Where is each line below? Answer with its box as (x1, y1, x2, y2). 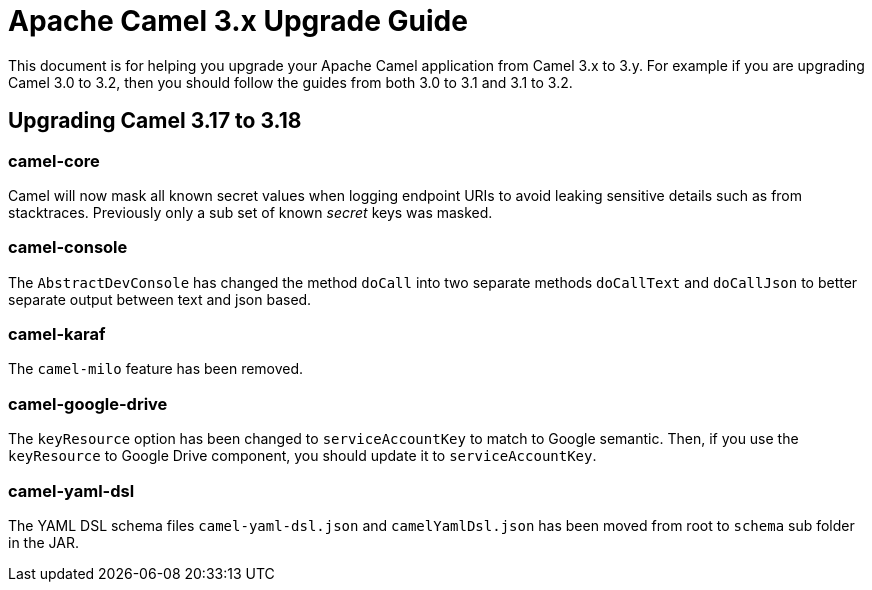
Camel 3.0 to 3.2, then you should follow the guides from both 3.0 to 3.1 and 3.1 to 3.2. (8, 73, 573, 91)
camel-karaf (8, 324, 106, 345)
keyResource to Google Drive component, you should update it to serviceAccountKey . (8, 447, 597, 465)
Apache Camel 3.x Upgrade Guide (8, 4, 468, 38)
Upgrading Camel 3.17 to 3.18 (8, 108, 302, 134)
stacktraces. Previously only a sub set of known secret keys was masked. (8, 203, 493, 221)
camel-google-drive (8, 393, 168, 414)
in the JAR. (8, 533, 79, 551)
